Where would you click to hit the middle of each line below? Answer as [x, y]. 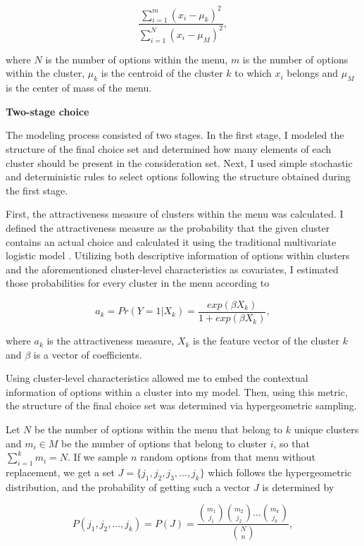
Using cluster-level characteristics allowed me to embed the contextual [157, 378]
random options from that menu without [228, 457]
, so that [291, 443]
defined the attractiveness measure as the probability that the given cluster [168, 228]
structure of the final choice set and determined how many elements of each [169, 149]
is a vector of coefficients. [88, 354]
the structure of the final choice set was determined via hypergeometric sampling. [181, 405]
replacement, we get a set [60, 472]
